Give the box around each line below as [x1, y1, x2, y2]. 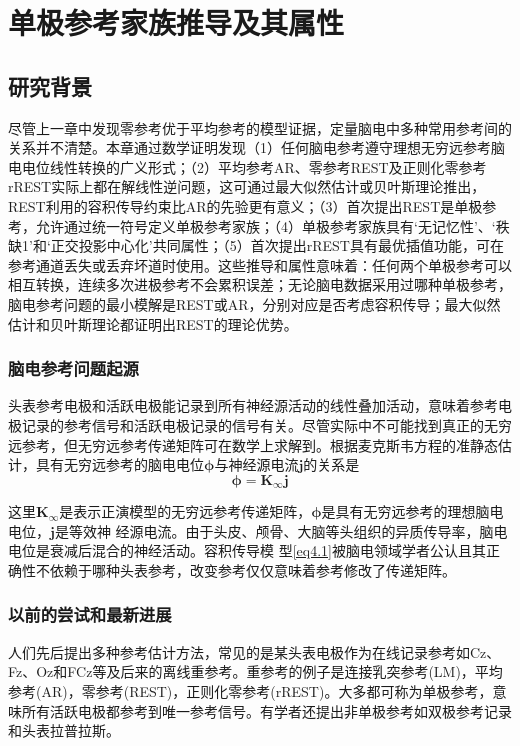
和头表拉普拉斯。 [8, 720, 120, 741]
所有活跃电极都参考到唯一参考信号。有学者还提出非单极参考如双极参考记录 [21, 700, 512, 721]
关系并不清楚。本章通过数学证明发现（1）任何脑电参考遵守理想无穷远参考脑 [8, 137, 505, 158]
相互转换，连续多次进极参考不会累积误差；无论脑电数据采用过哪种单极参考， [8, 274, 512, 295]
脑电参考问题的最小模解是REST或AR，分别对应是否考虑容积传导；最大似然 [8, 293, 501, 314]
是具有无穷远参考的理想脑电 [321, 501, 504, 522]
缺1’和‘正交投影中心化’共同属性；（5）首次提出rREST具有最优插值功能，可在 [8, 235, 504, 256]
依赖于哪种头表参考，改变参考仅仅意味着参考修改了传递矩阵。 [49, 559, 456, 580]
